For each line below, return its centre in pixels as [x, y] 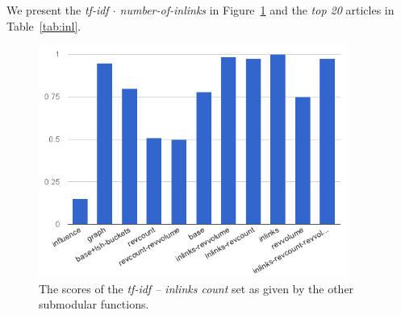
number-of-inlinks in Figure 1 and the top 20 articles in [257, 10]
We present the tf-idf [58, 10]
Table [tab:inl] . [44, 25]
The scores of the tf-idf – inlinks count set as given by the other [196, 288]
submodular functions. [94, 304]
